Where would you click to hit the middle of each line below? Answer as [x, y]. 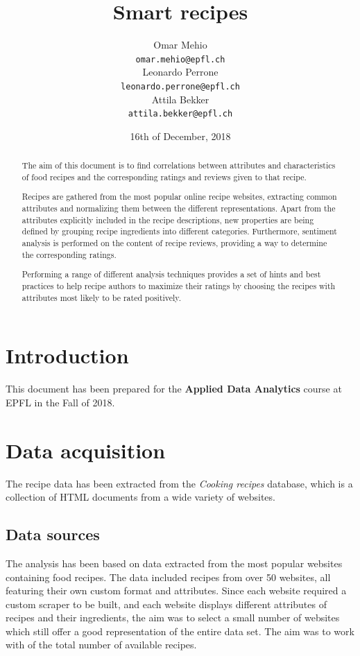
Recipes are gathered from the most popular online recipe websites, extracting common [179, 197]
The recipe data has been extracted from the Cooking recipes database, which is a [179, 483]
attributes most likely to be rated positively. [101, 297]
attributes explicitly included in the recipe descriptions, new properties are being [168, 219]
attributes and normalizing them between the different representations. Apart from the [179, 208]
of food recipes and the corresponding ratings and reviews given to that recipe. [164, 176]
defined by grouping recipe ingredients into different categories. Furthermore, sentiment [179, 231]
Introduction [67, 355]
